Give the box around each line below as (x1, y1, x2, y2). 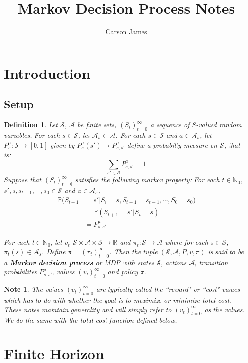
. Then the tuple (109, 246, 158, 256)
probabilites (4, 267, 37, 277)
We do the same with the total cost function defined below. (4, 315, 177, 325)
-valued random (196, 119, 242, 130)
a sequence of (150, 119, 190, 130)
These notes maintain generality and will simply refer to (4, 304, 172, 314)
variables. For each (4, 130, 60, 140)
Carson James (106, 26, 147, 37)
